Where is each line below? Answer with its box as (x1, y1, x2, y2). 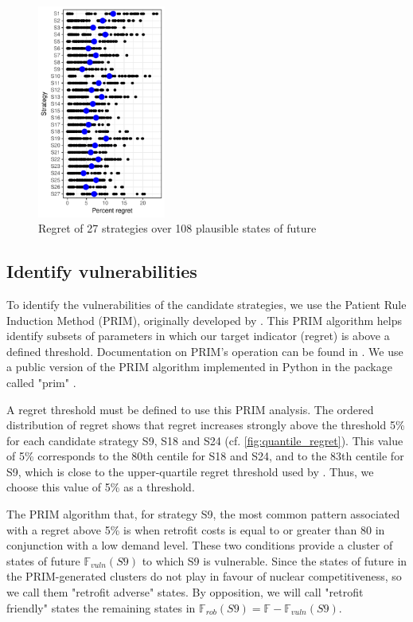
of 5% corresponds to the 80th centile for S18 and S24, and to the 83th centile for (6, 448, 404, 464)
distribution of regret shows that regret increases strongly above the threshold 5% (6, 417, 405, 433)
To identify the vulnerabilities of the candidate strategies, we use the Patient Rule (6, 295, 407, 312)
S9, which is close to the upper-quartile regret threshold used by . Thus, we (6, 463, 374, 479)
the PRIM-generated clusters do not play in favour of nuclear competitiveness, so (6, 568, 402, 585)
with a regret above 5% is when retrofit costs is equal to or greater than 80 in (6, 521, 385, 538)
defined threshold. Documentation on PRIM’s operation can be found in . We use (6, 342, 403, 359)
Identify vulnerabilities (6, 259, 197, 284)
